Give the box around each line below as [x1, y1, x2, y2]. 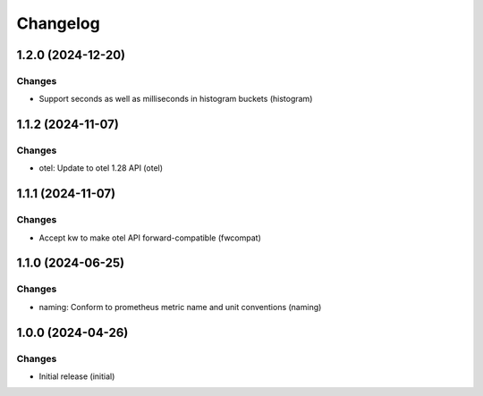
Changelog [16, 13, 100, 33]
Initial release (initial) [38, 371, 115, 382]
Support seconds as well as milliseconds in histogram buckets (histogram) [38, 94, 313, 105]
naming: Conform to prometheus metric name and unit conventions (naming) [38, 301, 322, 312]
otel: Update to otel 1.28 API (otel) [38, 163, 164, 173]
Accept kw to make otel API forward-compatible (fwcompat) [38, 232, 261, 243]
